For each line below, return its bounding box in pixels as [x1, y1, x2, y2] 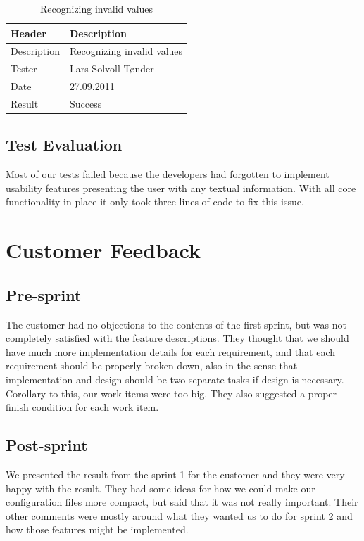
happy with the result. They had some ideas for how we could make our [6, 480, 315, 495]
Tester [11, 61, 37, 76]
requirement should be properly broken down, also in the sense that [6, 358, 298, 373]
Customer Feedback [6, 236, 201, 265]
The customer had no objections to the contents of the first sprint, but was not [6, 317, 346, 331]
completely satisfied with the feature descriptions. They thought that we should [6, 331, 349, 345]
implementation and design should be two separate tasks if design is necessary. [6, 372, 344, 386]
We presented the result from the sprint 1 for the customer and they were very [6, 466, 345, 481]
